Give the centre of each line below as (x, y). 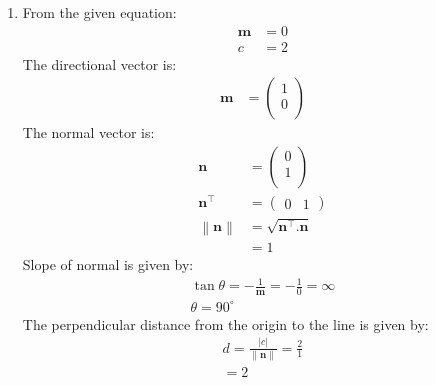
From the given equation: (99, 12)
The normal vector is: (88, 132)
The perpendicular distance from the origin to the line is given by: (225, 323)
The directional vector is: (99, 63)
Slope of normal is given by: (108, 264)
